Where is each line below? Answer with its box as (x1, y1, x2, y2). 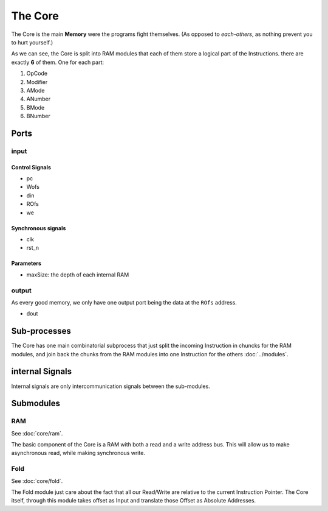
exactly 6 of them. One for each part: (11, 58, 104, 66)
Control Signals (11, 163, 52, 171)
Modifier (26, 78, 48, 85)
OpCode (26, 70, 48, 77)
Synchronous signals (11, 224, 66, 231)
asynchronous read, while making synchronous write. (11, 449, 146, 457)
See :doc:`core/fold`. (11, 477, 63, 484)
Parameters (11, 259, 42, 267)
